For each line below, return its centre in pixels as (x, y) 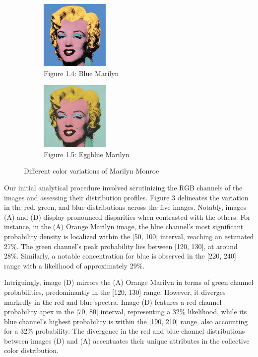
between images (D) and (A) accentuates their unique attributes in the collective (127, 340)
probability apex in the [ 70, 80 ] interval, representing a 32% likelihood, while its (126, 312)
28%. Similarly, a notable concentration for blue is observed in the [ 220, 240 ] (120, 256)
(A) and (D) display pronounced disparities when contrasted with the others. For (127, 217)
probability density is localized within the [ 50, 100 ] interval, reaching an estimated (129, 236)
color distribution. (31, 350)
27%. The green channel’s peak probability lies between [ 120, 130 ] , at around (121, 246)
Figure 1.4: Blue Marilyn (81, 73)
